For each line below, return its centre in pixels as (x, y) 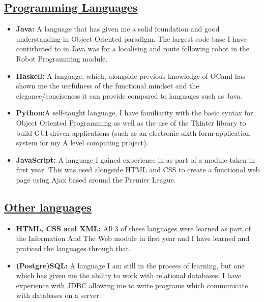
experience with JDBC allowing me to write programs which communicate (132, 285)
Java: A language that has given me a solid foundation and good (118, 29)
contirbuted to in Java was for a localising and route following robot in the (133, 49)
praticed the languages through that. (73, 248)
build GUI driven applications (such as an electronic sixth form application (133, 132)
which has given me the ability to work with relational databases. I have (129, 275)
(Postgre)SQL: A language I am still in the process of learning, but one (130, 265)
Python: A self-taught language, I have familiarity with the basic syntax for (135, 113)
